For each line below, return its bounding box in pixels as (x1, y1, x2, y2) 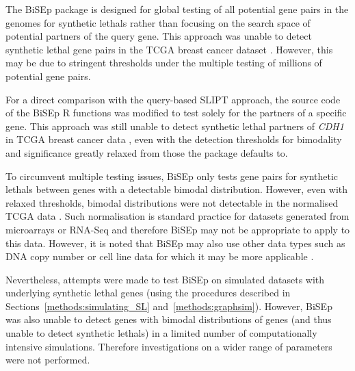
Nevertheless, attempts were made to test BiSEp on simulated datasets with (5, 272, 325, 286)
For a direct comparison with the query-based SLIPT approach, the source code (5, 92, 341, 106)
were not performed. (5, 353, 90, 367)
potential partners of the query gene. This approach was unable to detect (5, 29, 312, 43)
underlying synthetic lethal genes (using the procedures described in (5, 285, 291, 300)
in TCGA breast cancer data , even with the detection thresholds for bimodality (5, 132, 342, 146)
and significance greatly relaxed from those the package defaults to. (5, 145, 288, 159)
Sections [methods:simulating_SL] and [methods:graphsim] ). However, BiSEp (5, 298, 332, 313)
